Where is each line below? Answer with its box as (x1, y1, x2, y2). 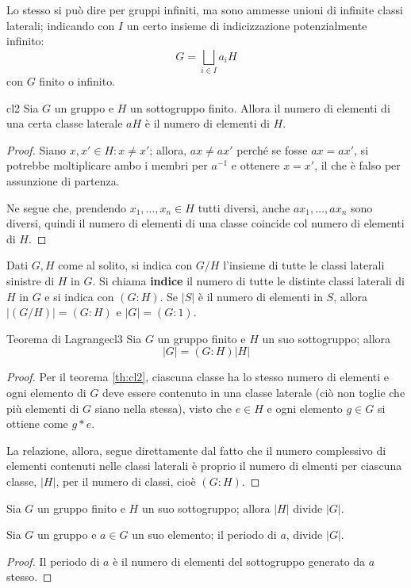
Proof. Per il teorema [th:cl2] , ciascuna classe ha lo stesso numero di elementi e (6, 368, 390, 385)
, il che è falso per (314, 157, 401, 174)
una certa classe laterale (6, 115, 123, 132)
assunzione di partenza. (6, 173, 120, 189)
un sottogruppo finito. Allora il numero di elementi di (130, 99, 390, 116)
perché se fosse (236, 141, 308, 158)
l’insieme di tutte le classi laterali (223, 257, 385, 273)
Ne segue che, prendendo (6, 199, 126, 216)
